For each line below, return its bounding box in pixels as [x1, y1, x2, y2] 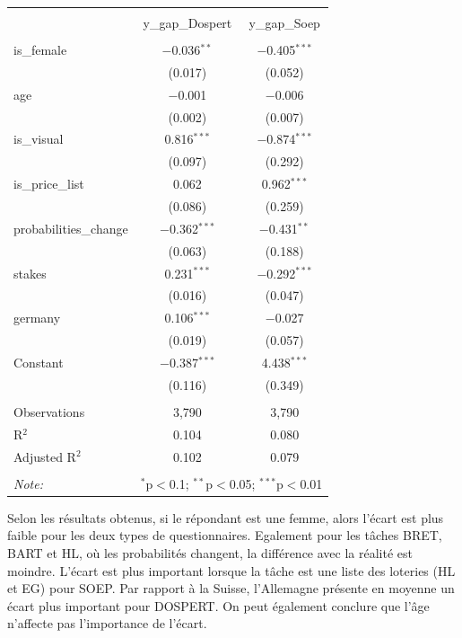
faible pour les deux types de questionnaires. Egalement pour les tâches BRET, [7, 526, 442, 545]
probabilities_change [13, 218, 128, 237]
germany [13, 308, 61, 327]
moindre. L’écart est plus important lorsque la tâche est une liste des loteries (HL [7, 561, 456, 580]
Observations [13, 402, 85, 421]
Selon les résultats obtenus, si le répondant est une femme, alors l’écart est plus [7, 508, 444, 527]
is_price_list [13, 174, 84, 193]
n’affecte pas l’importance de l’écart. [7, 614, 207, 633]
